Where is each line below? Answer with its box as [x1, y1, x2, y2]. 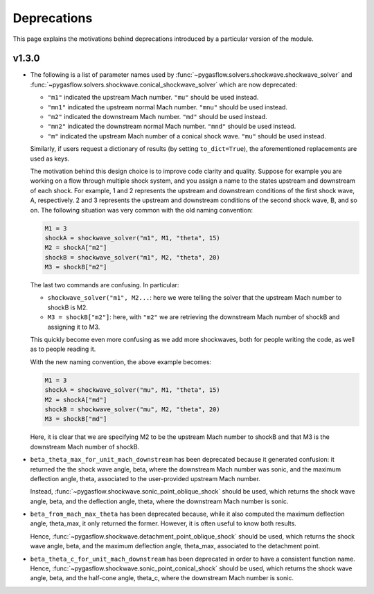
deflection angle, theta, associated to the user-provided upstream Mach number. [30, 474, 261, 483]
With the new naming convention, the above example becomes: [30, 357, 212, 366]
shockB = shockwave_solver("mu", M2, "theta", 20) [44, 405, 221, 413]
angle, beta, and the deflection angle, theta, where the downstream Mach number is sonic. [30, 497, 289, 505]
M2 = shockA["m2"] [44, 244, 107, 252]
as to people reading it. [30, 345, 96, 353]
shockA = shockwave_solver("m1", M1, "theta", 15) [44, 234, 221, 242]
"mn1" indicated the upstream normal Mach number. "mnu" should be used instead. [47, 102, 287, 111]
